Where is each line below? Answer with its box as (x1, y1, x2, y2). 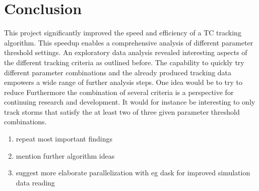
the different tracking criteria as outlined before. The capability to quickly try (4, 57, 244, 67)
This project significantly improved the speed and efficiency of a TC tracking (4, 27, 241, 38)
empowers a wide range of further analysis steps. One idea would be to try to (4, 77, 243, 87)
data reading (16, 177, 55, 187)
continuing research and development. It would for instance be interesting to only (4, 97, 255, 107)
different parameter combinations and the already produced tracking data (4, 67, 232, 77)
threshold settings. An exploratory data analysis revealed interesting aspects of (4, 47, 247, 58)
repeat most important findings (16, 133, 112, 144)
